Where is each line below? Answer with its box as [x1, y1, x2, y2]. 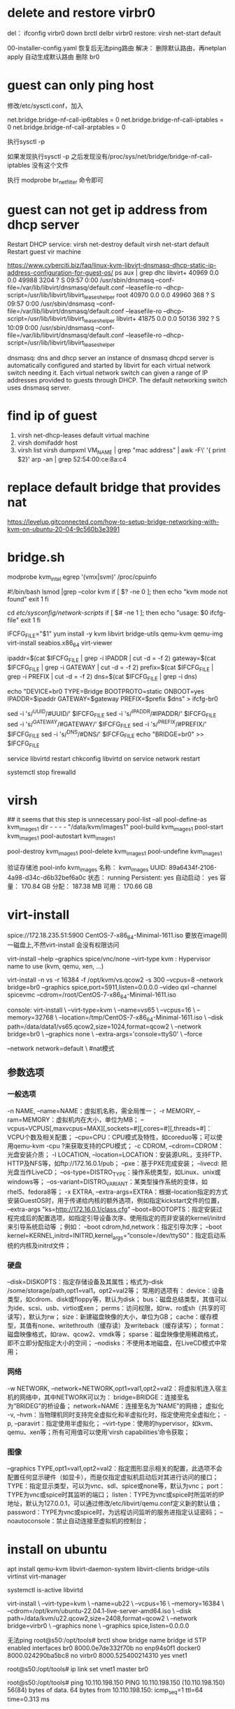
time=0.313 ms [7, 1694, 50, 1703]
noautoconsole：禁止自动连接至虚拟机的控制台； [7, 1516, 148, 1525]
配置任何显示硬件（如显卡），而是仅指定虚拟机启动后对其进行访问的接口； [7, 1473, 219, 1481]
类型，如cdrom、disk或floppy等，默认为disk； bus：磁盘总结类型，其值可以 [7, 1295, 227, 1303]
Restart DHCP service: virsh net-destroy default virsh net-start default [7, 240, 210, 248]
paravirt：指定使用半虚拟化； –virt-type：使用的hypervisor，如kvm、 [17, 1419, 217, 1427]
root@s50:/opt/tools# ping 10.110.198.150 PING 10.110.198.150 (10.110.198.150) [7, 1678, 225, 1687]
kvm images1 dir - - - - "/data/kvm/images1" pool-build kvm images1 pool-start [7, 823, 224, 833]
